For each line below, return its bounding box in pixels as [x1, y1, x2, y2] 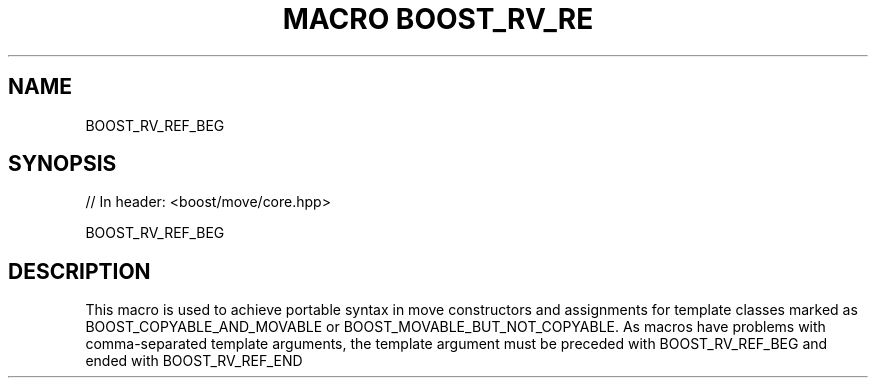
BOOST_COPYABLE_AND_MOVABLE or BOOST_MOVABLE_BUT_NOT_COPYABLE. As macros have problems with [85, 318, 826, 336]
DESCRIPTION [8, 258, 151, 284]
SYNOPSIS [8, 151, 117, 177]
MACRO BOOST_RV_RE [282, 2, 594, 36]
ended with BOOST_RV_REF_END [85, 352, 303, 370]
